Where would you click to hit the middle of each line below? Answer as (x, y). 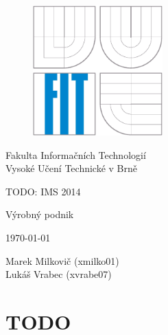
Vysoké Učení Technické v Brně (71, 168)
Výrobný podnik (40, 214)
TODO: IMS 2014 (43, 191)
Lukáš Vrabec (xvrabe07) (59, 274)
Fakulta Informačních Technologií (76, 154)
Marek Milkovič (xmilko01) (62, 260)
